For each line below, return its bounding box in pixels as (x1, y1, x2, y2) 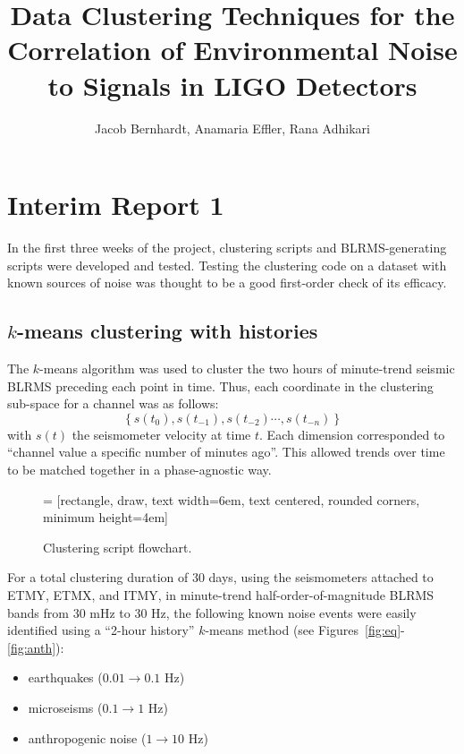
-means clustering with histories (16, 317, 318, 345)
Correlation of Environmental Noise (7, 31, 458, 68)
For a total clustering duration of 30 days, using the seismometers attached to (7, 568, 434, 587)
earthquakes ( (28, 668, 103, 687)
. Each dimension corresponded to (259, 424, 445, 443)
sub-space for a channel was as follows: (7, 394, 219, 413)
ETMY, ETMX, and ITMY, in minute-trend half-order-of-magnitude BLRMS (7, 585, 434, 604)
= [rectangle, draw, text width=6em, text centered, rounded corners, (43, 490, 420, 509)
